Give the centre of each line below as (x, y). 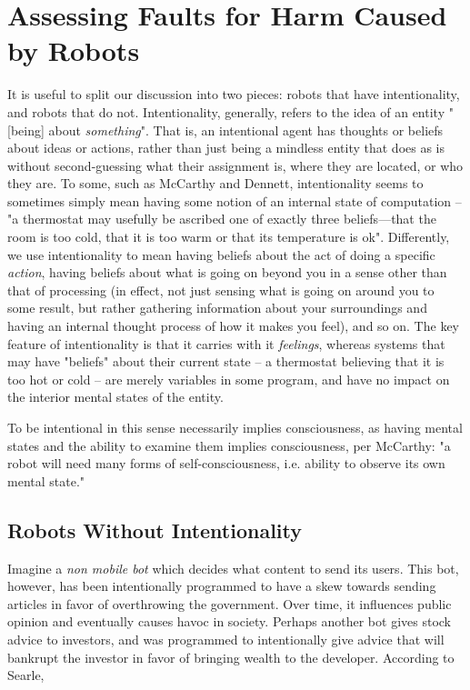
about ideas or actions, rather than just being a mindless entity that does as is (226, 148)
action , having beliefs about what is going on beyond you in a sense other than (227, 272)
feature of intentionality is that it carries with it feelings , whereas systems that (226, 343)
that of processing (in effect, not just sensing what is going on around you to (221, 290)
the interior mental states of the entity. (115, 397)
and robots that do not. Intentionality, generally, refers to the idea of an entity (226, 111)
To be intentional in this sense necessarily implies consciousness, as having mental (235, 427)
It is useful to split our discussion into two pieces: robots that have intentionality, (234, 94)
